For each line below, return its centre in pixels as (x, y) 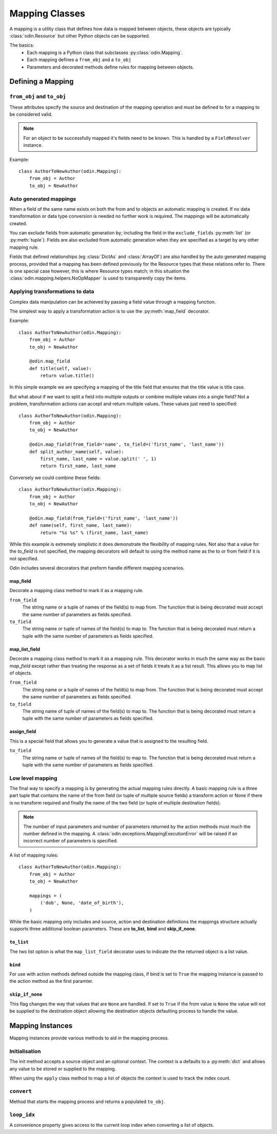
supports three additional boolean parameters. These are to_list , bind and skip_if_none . (103, 929)
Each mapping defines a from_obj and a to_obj (79, 60)
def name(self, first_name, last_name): (81, 525)
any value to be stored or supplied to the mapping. (63, 1069)
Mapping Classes (47, 13)
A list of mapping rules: (34, 855)
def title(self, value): (60, 368)
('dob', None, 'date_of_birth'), (82, 903)
